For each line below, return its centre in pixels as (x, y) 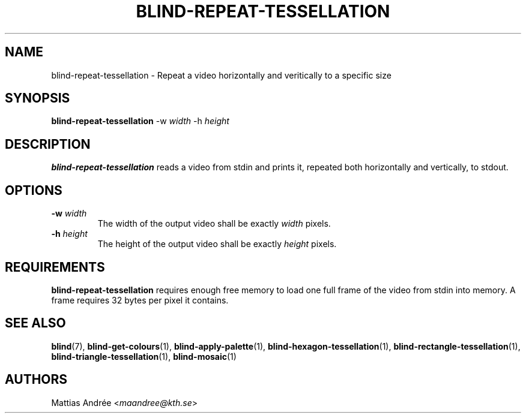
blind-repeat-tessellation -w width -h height (140, 121)
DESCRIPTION (48, 144)
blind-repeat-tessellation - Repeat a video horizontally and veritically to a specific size (221, 75)
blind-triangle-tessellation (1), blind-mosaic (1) (144, 356)
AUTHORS (36, 380)
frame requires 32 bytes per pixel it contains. (140, 300)
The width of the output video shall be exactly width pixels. (214, 224)
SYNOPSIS (38, 98)
